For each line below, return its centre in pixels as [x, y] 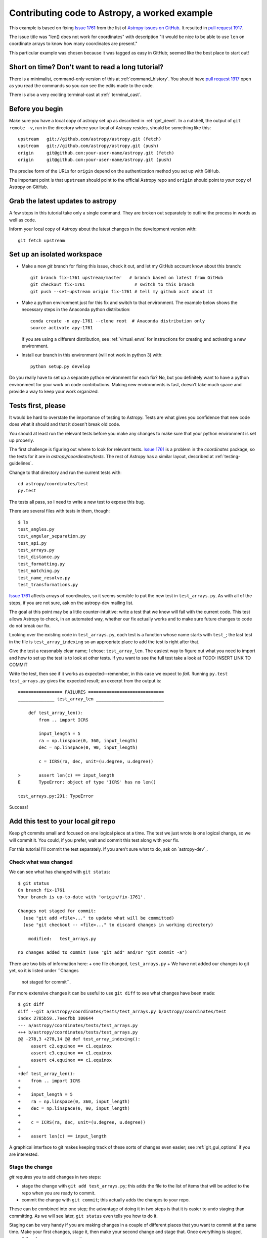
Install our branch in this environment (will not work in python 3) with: [92, 355]
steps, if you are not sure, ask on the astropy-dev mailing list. [71, 603]
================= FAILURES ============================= [91, 692]
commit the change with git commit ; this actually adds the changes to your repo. [106, 1200]
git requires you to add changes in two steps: [55, 1177]
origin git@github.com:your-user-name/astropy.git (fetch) [96, 153]
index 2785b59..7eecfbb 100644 [56, 1018]
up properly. [22, 440]
